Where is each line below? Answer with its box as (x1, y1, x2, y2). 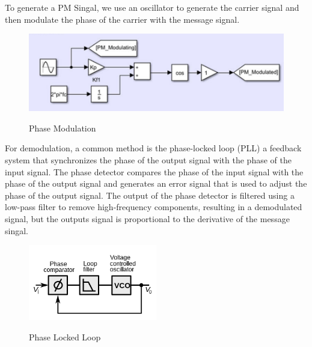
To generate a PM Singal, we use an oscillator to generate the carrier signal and (5, 1, 299, 13)
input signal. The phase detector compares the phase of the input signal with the (5, 165, 304, 178)
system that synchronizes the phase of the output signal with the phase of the (5, 153, 292, 166)
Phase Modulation (29, 121, 96, 134)
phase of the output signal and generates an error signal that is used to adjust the (5, 177, 307, 190)
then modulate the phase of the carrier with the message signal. (5, 13, 240, 25)
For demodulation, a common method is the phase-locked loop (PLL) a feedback (5, 142, 302, 154)
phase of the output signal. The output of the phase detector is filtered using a (5, 189, 295, 201)
